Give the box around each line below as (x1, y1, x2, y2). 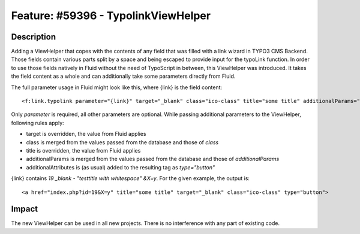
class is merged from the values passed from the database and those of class (26, 138, 219, 146)
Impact (11, 204, 38, 214)
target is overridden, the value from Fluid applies (26, 130, 146, 138)
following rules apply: (11, 119, 64, 126)
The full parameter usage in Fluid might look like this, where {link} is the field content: (11, 84, 222, 91)
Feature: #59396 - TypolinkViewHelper (11, 9, 211, 22)
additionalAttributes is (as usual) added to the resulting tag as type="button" (26, 163, 215, 171)
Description (11, 32, 56, 42)
